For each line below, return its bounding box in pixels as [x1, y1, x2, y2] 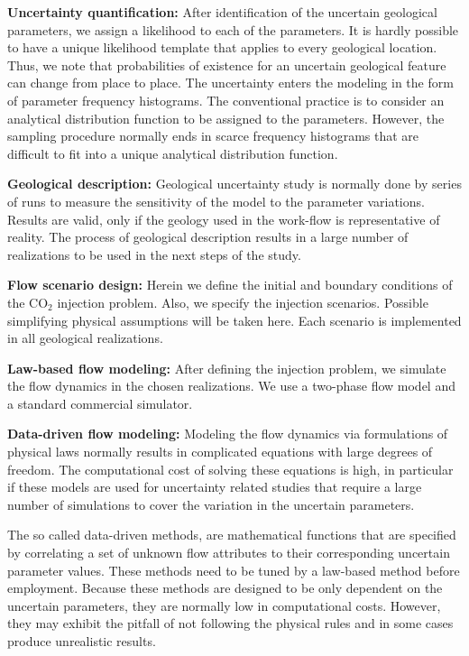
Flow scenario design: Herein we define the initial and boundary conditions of [7, 275, 453, 294]
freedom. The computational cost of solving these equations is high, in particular [7, 459, 454, 478]
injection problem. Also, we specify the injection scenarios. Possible [57, 292, 428, 311]
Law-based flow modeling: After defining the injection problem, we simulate [7, 358, 446, 377]
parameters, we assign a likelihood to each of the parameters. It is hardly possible [7, 20, 459, 39]
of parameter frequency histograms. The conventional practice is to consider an [7, 90, 445, 109]
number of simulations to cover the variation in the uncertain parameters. [7, 494, 415, 513]
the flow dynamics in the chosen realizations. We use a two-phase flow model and [7, 376, 455, 395]
